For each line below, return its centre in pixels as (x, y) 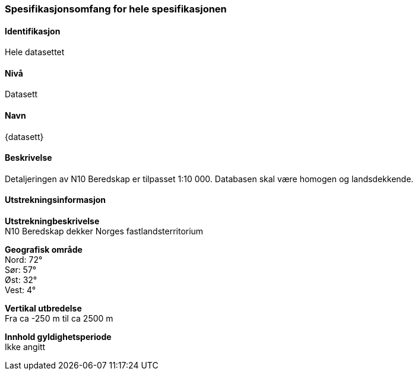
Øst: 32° (21, 280)
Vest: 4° (20, 290)
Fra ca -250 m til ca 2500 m (59, 319)
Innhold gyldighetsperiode (58, 337)
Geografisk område (44, 250)
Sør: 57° (21, 270)
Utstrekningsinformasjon (55, 200)
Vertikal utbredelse (43, 309)
